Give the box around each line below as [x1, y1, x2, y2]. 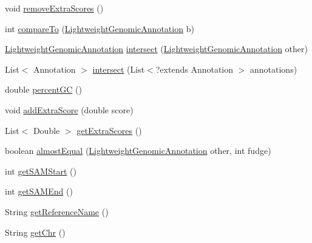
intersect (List [92, 62, 145, 75]
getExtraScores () [76, 124, 142, 136]
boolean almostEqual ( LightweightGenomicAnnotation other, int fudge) [5, 144, 271, 157]
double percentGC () [5, 83, 82, 96]
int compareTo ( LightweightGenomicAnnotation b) [5, 22, 194, 35]
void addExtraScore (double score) [5, 103, 134, 116]
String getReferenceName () [5, 205, 109, 218]
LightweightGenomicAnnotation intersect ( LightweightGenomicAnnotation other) [5, 42, 308, 55]
